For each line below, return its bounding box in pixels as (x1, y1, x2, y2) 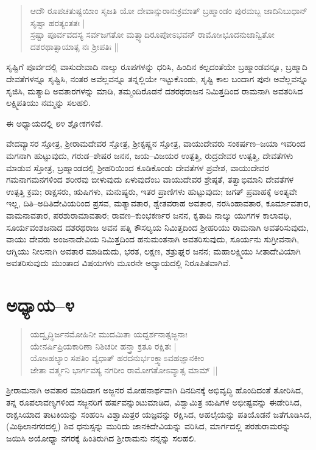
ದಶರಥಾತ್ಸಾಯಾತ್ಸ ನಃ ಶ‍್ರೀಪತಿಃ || (30, 40, 119, 52)
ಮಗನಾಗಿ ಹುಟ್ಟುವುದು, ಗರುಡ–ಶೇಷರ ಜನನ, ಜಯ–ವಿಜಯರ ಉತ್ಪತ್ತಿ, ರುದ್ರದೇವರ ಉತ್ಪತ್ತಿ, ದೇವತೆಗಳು (6, 149, 293, 161)
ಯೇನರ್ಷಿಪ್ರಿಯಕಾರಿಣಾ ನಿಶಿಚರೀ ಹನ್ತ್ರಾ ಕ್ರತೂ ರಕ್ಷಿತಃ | (30, 339, 177, 352)
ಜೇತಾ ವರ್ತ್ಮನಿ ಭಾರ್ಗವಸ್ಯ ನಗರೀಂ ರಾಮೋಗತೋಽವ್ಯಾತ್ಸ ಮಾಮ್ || (30, 363, 218, 376)
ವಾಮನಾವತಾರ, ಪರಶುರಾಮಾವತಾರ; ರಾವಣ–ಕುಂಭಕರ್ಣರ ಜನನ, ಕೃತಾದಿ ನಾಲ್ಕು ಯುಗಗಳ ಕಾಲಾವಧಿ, (6, 208, 292, 221)
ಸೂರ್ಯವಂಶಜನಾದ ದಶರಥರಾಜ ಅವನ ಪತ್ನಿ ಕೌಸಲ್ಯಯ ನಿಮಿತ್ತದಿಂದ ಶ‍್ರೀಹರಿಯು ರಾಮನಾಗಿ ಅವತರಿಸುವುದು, (6, 220, 309, 233)
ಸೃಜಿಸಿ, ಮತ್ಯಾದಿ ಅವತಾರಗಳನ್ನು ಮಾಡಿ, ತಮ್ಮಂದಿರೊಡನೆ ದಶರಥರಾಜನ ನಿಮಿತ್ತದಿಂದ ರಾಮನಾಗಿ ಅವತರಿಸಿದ (6, 84, 303, 97)
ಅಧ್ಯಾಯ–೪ (6, 292, 75, 317)
